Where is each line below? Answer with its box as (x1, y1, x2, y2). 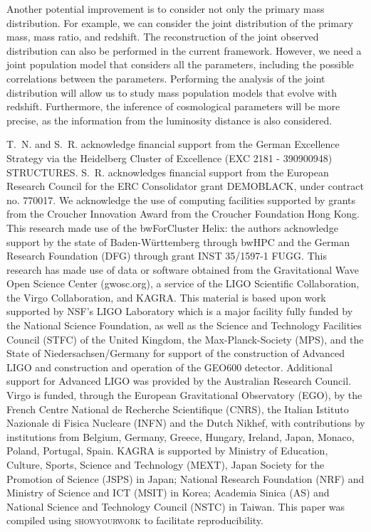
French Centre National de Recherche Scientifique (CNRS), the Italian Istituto (6, 401, 349, 416)
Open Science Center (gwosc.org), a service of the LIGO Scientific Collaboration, (6, 276, 360, 291)
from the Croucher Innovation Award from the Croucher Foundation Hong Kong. (6, 206, 360, 221)
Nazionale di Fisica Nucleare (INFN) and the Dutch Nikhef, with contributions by (6, 415, 365, 430)
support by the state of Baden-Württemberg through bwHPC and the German (6, 234, 350, 249)
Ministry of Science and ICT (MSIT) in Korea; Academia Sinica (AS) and (6, 485, 330, 500)
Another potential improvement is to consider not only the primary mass (6, 1, 325, 16)
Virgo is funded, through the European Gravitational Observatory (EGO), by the (6, 388, 362, 403)
